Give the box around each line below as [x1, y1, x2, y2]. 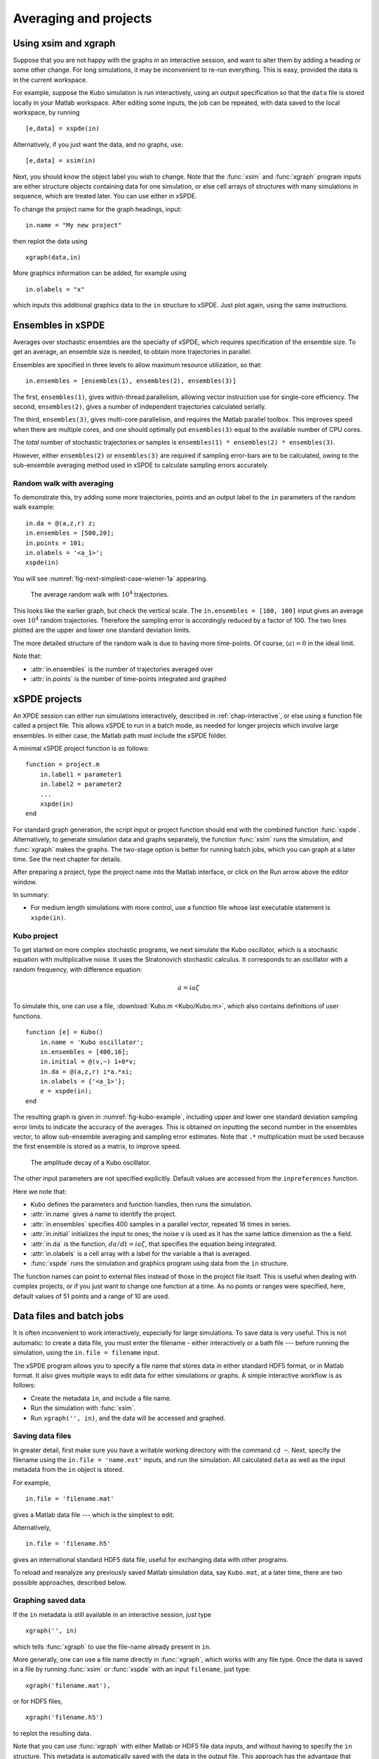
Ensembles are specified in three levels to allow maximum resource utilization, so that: [13, 360, 262, 369]
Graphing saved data [13, 1596, 86, 1606]
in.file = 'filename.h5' [25, 1539, 111, 1548]
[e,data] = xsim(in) [25, 157, 96, 165]
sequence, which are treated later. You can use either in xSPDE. [13, 192, 197, 201]
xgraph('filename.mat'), [25, 1682, 111, 1689]
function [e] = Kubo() [25, 1028, 104, 1036]
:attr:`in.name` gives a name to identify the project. [30, 1210, 177, 1219]
